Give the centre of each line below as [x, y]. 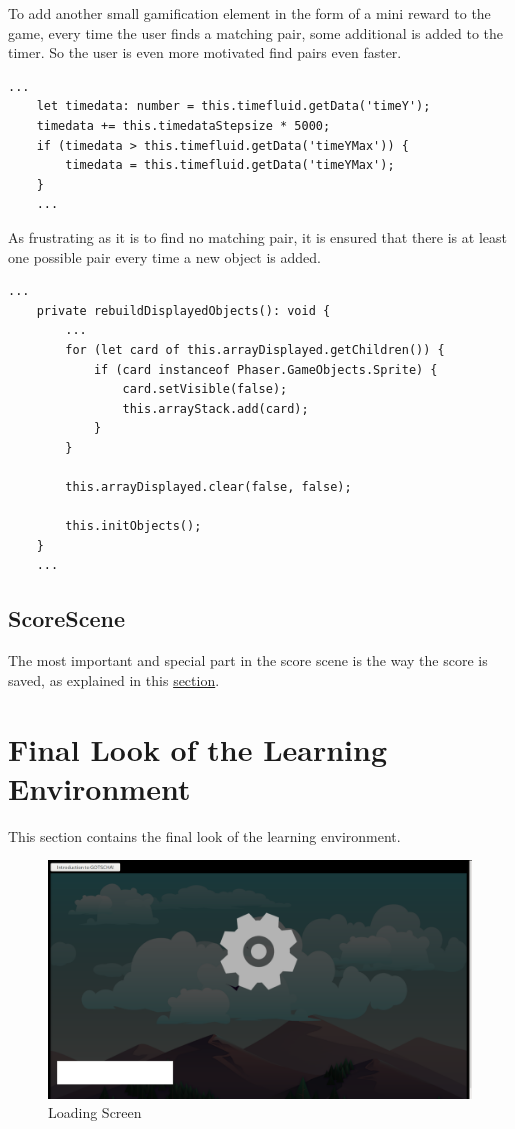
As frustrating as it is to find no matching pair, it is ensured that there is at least [257, 236]
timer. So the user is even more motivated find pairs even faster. [205, 52]
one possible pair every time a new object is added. [164, 256]
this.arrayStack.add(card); [215, 408]
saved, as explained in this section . [114, 679]
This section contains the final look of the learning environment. [204, 835]
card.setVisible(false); [205, 389]
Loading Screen [95, 1112]
